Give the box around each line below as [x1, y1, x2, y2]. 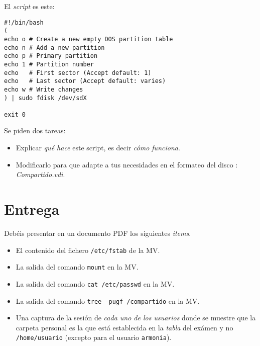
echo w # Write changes [4, 85, 83, 93]
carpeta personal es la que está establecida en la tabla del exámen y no [16, 322, 233, 332]
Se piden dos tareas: [4, 125, 66, 136]
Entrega [4, 199, 60, 219]
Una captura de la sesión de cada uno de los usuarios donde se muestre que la [16, 312, 256, 323]
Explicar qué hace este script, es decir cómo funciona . [16, 142, 180, 153]
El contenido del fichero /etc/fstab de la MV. [16, 244, 160, 255]
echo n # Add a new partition [4, 44, 105, 51]
